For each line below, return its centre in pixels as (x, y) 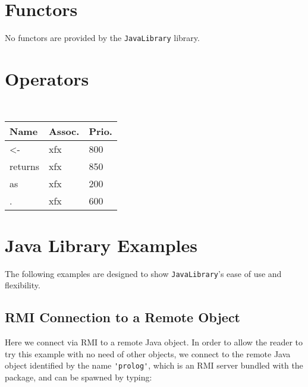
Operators (47, 78)
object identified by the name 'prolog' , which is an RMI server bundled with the (154, 365)
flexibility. (23, 285)
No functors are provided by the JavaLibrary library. (102, 38)
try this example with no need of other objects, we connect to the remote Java (148, 353)
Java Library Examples (101, 245)
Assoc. (64, 131)
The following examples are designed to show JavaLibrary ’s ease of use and (143, 273)
